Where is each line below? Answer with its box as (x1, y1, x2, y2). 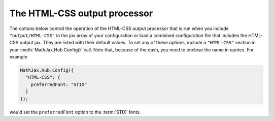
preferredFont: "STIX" (30, 81, 87, 87)
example (9, 54, 27, 60)
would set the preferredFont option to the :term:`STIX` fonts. (9, 109, 141, 115)
